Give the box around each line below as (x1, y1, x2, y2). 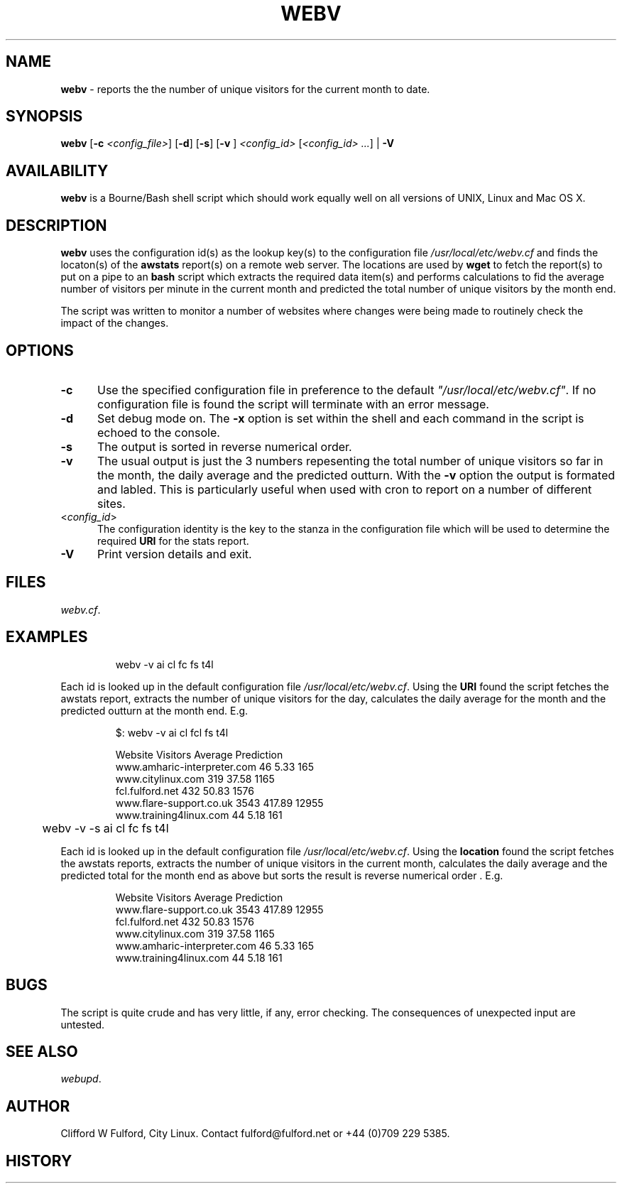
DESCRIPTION (6, 216, 107, 234)
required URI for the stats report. (97, 534, 249, 547)
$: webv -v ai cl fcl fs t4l (115, 726, 229, 739)
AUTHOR (6, 1097, 70, 1115)
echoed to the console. (97, 425, 220, 440)
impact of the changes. (60, 317, 169, 330)
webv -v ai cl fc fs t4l (115, 658, 214, 670)
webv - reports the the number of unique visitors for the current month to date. (60, 82, 430, 95)
